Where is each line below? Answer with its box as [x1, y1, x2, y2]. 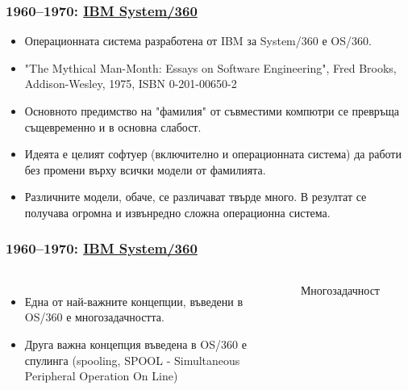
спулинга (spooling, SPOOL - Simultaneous [24, 351, 240, 368]
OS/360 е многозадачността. [24, 308, 164, 325]
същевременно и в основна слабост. [24, 118, 202, 135]
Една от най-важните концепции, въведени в [24, 292, 244, 309]
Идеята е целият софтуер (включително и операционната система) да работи [24, 145, 402, 162]
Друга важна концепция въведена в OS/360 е [24, 335, 247, 352]
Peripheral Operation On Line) [24, 367, 178, 384]
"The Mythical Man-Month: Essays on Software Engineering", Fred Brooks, [24, 59, 397, 76]
